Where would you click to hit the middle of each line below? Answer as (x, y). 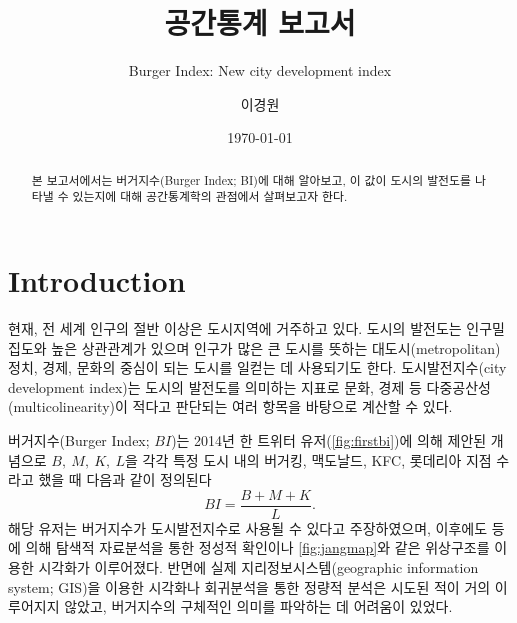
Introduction (97, 280)
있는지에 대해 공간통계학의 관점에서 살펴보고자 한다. (210, 196)
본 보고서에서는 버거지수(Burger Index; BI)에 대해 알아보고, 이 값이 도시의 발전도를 (251, 179)
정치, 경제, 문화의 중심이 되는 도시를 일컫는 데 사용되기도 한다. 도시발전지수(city (257, 367)
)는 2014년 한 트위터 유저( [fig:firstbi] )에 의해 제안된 (329, 439)
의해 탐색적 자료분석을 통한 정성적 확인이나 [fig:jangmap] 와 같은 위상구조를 (257, 547)
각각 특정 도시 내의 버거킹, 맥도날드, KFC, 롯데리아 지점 (317, 459)
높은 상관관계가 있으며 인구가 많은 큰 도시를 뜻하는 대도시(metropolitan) (276, 347)
